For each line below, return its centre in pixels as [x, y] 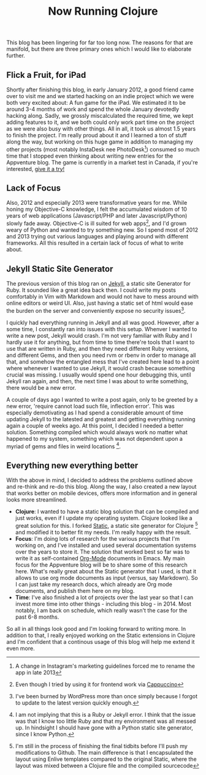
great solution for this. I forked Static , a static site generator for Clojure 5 [106, 525]
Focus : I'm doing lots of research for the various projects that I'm [97, 538]
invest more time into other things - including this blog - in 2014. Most [103, 604]
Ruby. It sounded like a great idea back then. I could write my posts [91, 290]
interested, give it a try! [36, 169]
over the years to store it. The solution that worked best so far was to [102, 552]
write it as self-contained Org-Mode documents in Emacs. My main [100, 558]
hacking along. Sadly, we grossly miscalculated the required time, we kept [100, 116]
